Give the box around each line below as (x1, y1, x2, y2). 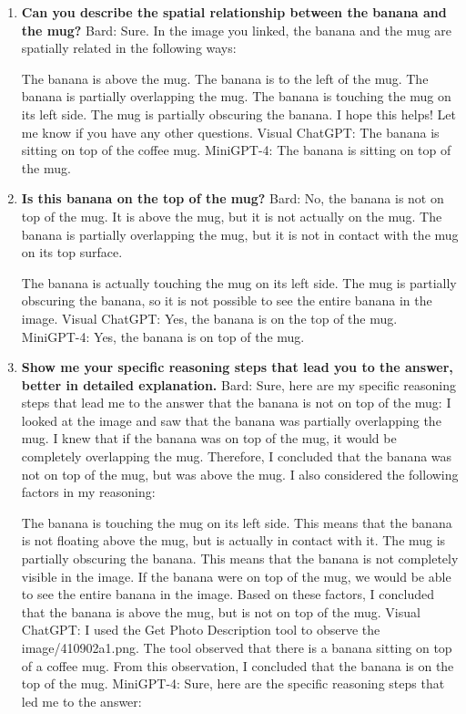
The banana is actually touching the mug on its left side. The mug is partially (21, 273, 457, 292)
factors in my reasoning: (21, 482, 156, 502)
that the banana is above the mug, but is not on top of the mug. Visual (21, 602, 420, 621)
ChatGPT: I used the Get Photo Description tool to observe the (21, 620, 380, 639)
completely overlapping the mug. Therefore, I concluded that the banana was (21, 447, 452, 466)
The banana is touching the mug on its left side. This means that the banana (21, 512, 452, 532)
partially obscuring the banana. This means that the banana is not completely (21, 549, 459, 568)
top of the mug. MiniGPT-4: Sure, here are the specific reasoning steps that (21, 674, 445, 693)
